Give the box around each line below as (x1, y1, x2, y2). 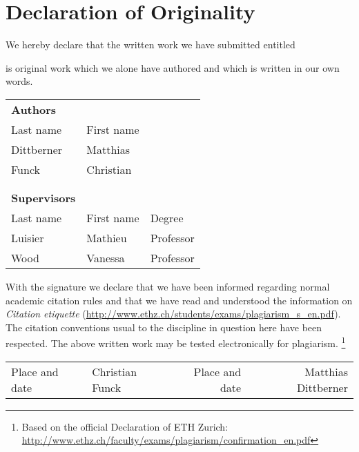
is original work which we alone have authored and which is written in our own (6, 60, 340, 75)
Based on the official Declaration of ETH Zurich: (21, 419, 229, 433)
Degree (150, 209, 184, 226)
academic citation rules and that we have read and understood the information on (6, 293, 353, 307)
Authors (11, 101, 57, 117)
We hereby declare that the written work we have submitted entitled (6, 37, 295, 52)
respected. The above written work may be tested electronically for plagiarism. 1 (6, 334, 346, 350)
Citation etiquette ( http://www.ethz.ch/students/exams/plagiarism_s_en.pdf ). (6, 306, 341, 321)
